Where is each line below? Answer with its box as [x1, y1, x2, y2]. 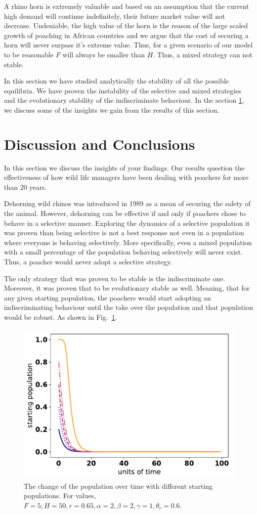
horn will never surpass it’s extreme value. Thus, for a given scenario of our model [4, 40, 253, 50]
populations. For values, [24, 490, 96, 501]
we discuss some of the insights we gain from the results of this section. [4, 104, 219, 115]
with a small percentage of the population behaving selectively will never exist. [4, 247, 243, 257]
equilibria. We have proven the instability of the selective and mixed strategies [4, 85, 241, 95]
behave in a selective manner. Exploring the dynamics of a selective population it [4, 217, 250, 228]
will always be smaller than [62, 49, 145, 59]
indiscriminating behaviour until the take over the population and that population [4, 302, 253, 312]
